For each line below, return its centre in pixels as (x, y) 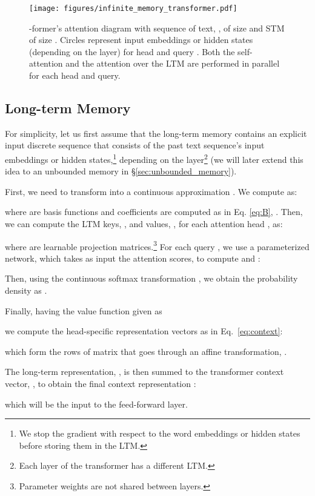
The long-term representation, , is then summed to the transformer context (144, 372)
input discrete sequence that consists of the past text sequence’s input (135, 145)
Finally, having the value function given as (84, 310)
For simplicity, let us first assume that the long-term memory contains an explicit (156, 133)
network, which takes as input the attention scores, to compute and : (133, 258)
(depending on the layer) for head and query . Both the (132, 51)
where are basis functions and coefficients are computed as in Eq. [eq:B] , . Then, (154, 212)
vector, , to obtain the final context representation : (101, 384)
